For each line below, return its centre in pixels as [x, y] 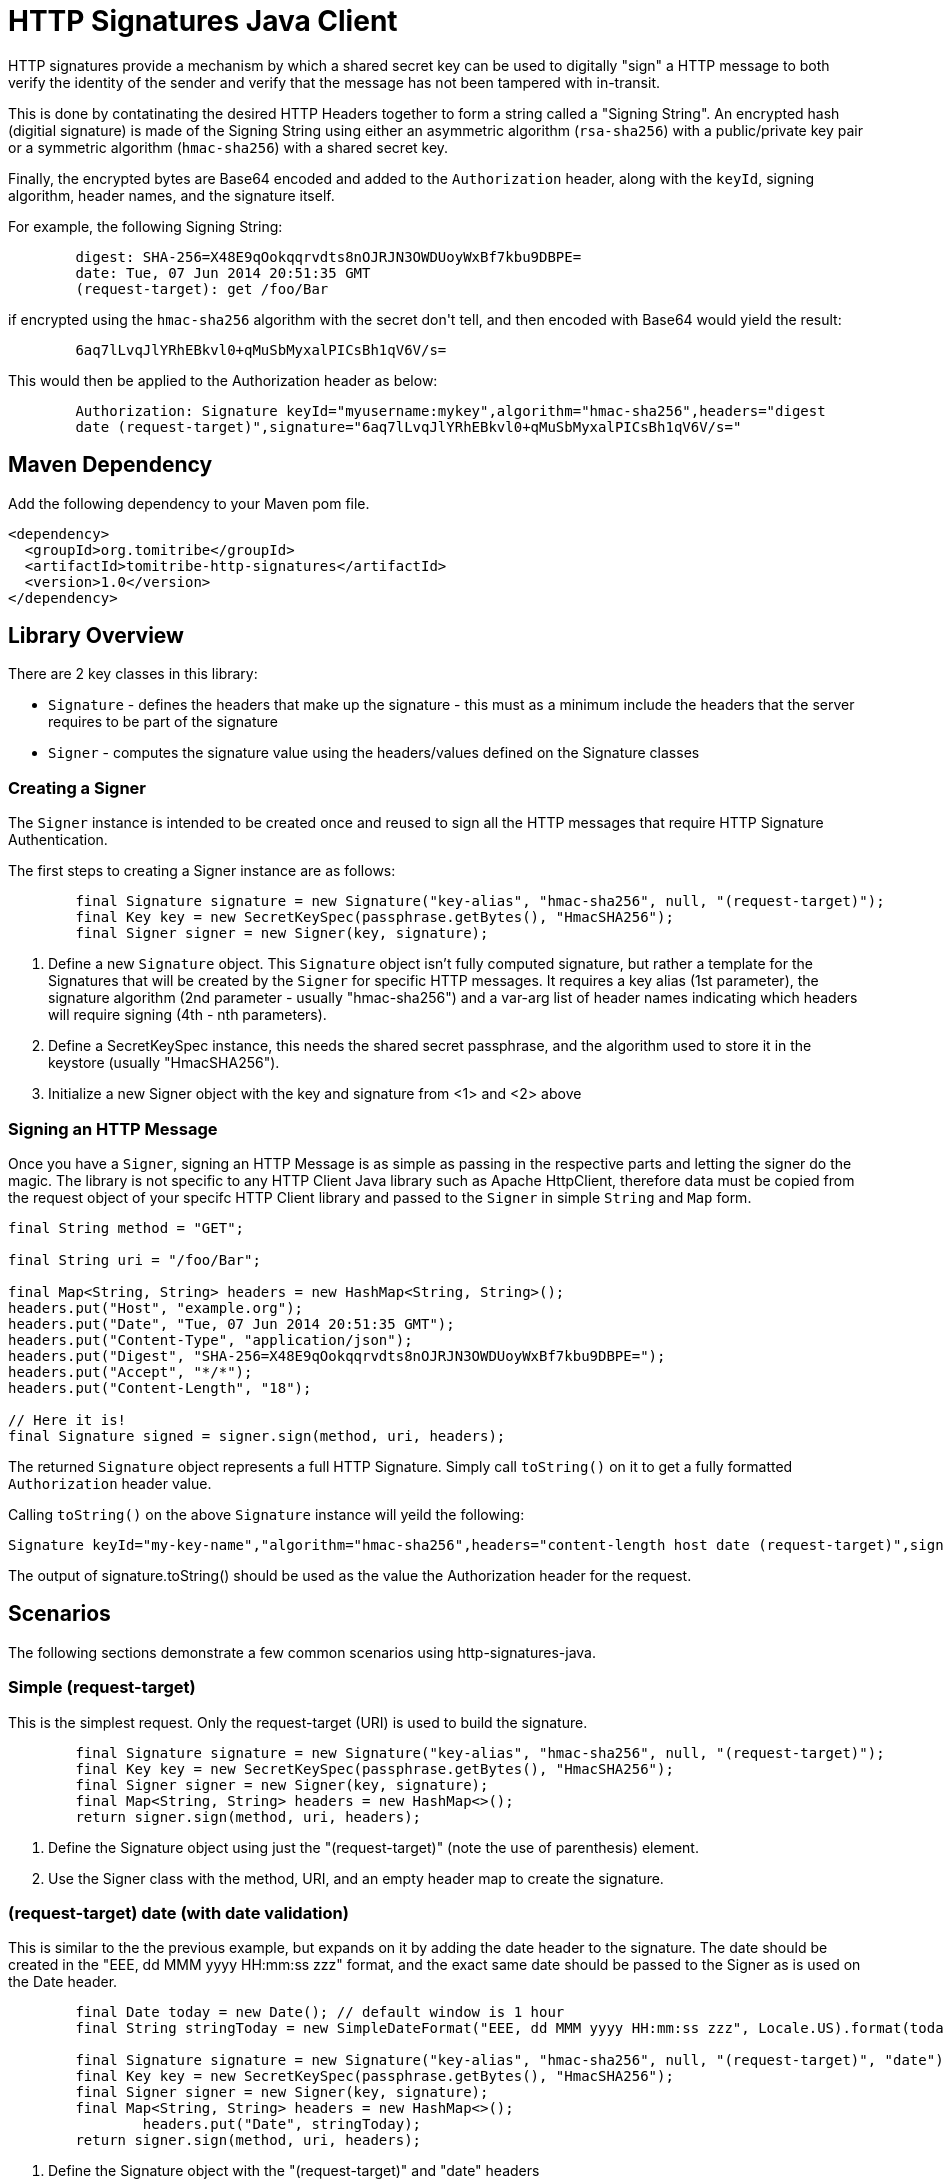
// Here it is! [67, 1419]
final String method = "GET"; [126, 1227]
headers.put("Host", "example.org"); [156, 1307]
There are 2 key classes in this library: [133, 674]
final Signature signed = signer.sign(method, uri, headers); [257, 1435]
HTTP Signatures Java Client [203, 21]
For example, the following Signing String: [145, 226]
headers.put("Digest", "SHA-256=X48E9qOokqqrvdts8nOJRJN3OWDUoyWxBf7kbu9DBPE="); [337, 1355]
